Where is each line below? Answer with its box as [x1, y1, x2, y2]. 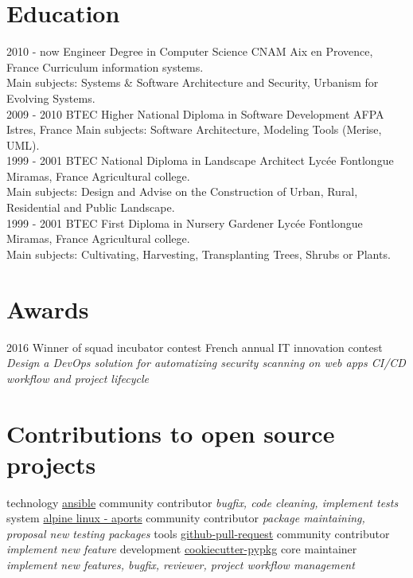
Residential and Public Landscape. [6, 199, 175, 216]
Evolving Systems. [6, 89, 95, 106]
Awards [6, 292, 89, 325]
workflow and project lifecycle [6, 369, 149, 386]
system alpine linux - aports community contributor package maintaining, [6, 510, 365, 526]
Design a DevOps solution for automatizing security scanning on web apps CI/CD [6, 354, 406, 371]
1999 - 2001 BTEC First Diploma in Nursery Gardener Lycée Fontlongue [6, 214, 363, 231]
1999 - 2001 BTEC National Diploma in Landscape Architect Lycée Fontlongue [6, 152, 394, 169]
